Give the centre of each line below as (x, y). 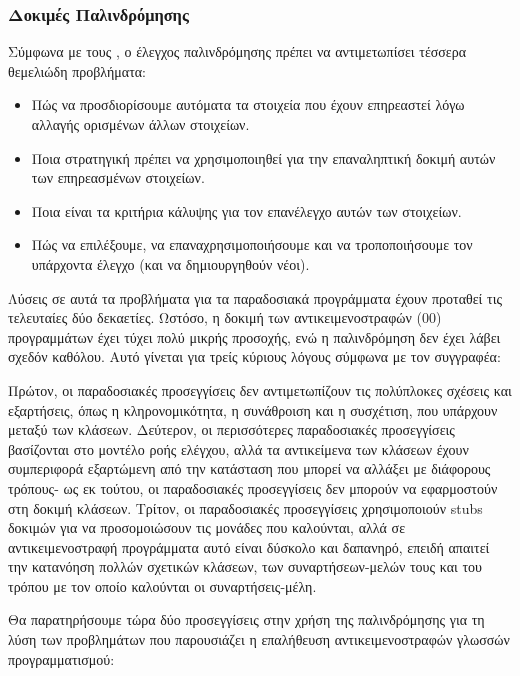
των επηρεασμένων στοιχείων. (118, 177)
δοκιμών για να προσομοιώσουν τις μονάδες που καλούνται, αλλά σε (207, 527)
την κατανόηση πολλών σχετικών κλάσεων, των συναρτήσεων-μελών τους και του (245, 566)
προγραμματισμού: (61, 658)
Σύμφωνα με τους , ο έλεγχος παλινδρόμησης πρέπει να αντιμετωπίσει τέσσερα (237, 51)
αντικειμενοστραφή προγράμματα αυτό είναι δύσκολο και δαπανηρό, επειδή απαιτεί (249, 546)
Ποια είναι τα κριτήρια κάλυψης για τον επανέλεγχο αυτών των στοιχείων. (246, 210)
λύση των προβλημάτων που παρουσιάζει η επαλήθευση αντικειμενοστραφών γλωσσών (259, 639)
